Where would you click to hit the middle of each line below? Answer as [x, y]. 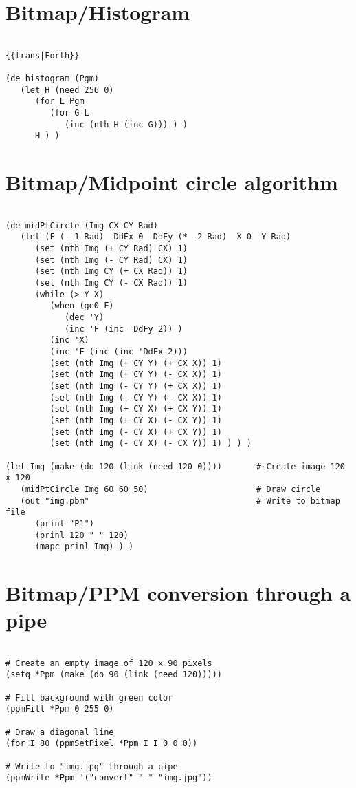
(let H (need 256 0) [67, 90]
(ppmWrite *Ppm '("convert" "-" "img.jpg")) [109, 778]
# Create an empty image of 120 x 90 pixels [109, 663]
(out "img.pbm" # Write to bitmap [180, 501]
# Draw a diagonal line [60, 732]
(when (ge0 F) [82, 306]
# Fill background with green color [89, 698]
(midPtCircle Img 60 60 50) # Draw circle [170, 489]
